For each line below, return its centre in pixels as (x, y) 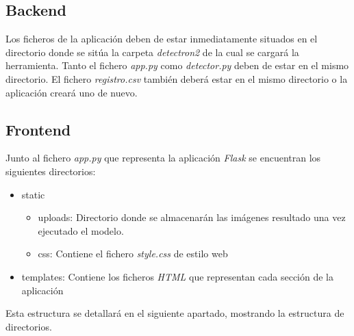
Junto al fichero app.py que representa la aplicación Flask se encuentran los (163, 158)
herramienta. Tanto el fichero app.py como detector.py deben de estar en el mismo (177, 65)
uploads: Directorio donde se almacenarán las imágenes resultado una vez (192, 217)
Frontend (38, 129)
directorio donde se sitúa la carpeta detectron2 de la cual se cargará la (152, 52)
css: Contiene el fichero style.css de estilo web (133, 254)
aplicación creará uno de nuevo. (72, 92)
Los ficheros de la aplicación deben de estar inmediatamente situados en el (162, 39)
